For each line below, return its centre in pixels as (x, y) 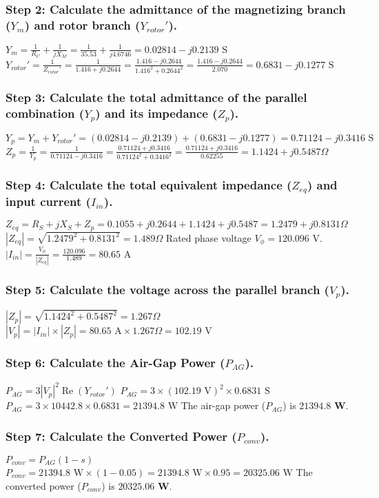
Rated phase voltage (208, 237)
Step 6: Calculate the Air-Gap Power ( (115, 363)
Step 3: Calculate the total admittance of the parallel (156, 97)
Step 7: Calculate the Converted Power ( (121, 436)
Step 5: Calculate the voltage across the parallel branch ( (167, 289)
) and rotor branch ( (82, 24)
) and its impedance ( (156, 113)
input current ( (48, 201)
